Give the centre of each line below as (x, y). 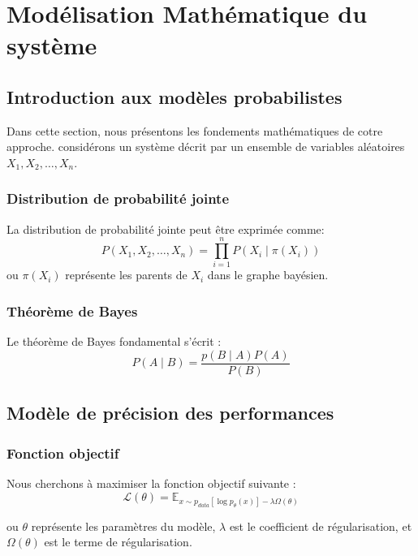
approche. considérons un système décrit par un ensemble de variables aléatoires (206, 147)
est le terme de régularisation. (118, 542)
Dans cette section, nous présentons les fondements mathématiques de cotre (195, 130)
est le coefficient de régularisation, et (321, 526)
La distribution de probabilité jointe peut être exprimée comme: (166, 228)
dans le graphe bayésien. (268, 275)
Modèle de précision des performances (170, 413)
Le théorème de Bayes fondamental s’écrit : (114, 341)
